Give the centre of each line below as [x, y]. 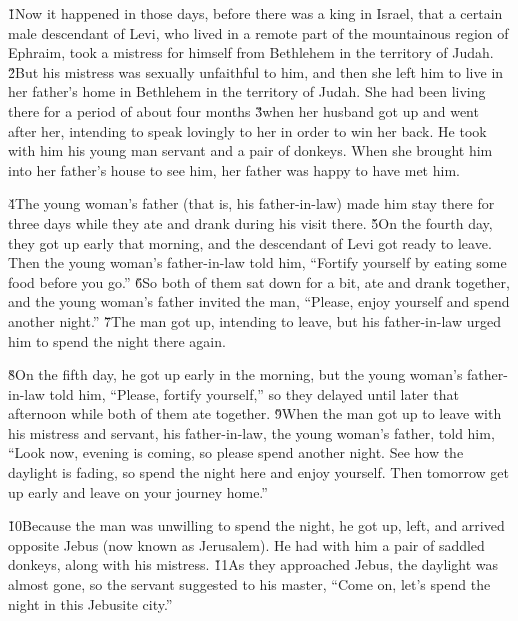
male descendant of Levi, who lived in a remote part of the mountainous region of [258, 32]
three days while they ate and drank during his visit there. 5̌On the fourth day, [250, 222]
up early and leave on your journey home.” [138, 491]
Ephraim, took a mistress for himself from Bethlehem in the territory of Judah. [251, 52]
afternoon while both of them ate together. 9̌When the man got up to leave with [255, 413]
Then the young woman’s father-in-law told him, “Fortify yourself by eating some [257, 262]
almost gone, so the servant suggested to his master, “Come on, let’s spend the [249, 584]
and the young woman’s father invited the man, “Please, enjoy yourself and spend [259, 301]
